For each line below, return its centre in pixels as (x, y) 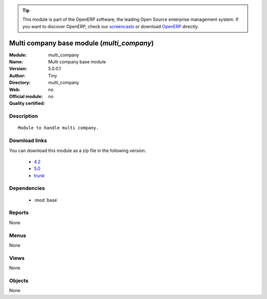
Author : (17, 75)
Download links (28, 141)
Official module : (26, 97)
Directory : (20, 83)
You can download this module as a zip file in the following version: (78, 150)
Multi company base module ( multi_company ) (82, 43)
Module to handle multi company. (58, 128)
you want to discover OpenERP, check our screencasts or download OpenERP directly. (111, 26)
